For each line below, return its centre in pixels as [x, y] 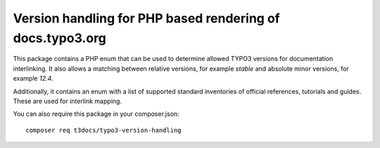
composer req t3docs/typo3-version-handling [104, 130]
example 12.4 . [33, 79]
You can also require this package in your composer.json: [96, 114]
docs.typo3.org [60, 38]
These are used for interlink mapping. [68, 101]
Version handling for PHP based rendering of [147, 18]
